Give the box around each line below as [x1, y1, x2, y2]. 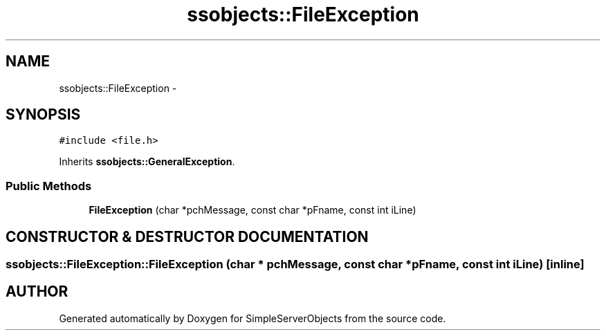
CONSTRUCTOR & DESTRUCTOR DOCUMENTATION [6, 227, 369, 245]
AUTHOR [6, 283, 68, 301]
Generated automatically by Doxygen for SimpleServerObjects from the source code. [59, 312, 446, 324]
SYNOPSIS [6, 106, 81, 124]
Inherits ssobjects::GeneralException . [59, 156, 235, 168]
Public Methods [6, 178, 92, 193]
